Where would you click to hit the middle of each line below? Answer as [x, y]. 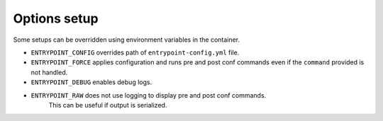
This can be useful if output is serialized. [108, 105]
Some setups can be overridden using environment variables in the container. [127, 40]
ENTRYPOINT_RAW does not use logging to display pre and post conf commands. [149, 95]
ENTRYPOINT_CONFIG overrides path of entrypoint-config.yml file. [135, 52]
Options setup [56, 18]
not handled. [49, 72]
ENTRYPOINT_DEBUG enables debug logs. [91, 82]
